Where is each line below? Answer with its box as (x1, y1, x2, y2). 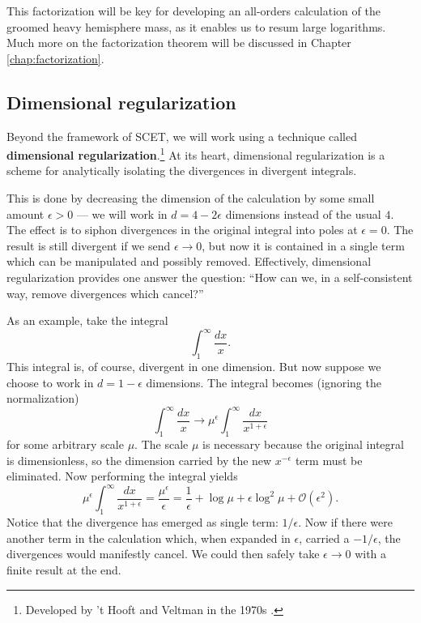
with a (355, 545, 387, 562)
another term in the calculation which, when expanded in (6, 529, 291, 546)
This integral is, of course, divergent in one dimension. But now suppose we (6, 358, 381, 375)
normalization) (6, 390, 79, 407)
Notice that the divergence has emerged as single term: (6, 514, 279, 531)
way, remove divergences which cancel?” (6, 284, 204, 301)
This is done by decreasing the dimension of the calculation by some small (6, 190, 375, 207)
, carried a (299, 529, 350, 546)
